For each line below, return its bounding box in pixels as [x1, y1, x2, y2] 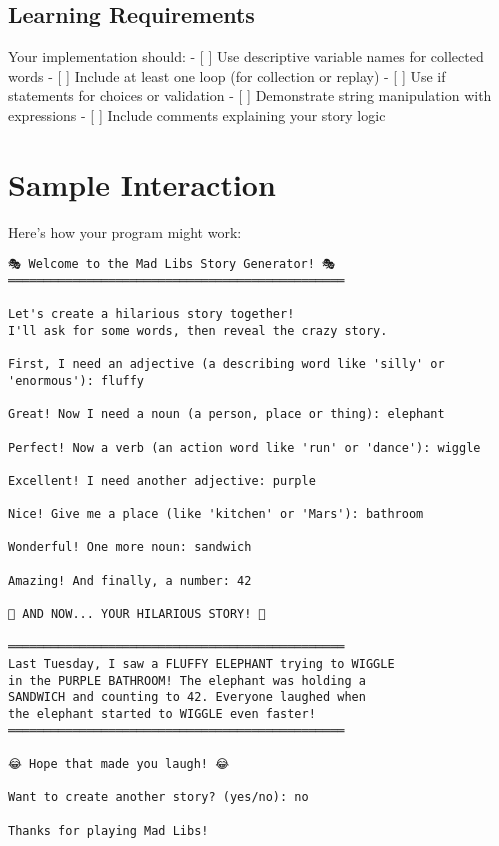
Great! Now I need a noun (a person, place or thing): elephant [8, 407, 445, 422]
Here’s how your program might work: [8, 221, 242, 242]
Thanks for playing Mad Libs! [8, 823, 209, 838]
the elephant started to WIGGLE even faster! [8, 707, 316, 722]
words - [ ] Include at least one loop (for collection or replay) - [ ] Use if [8, 65, 446, 86]
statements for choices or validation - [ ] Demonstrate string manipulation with [8, 85, 492, 106]
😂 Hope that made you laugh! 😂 [8, 756, 230, 771]
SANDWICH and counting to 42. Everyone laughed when [8, 690, 366, 705]
